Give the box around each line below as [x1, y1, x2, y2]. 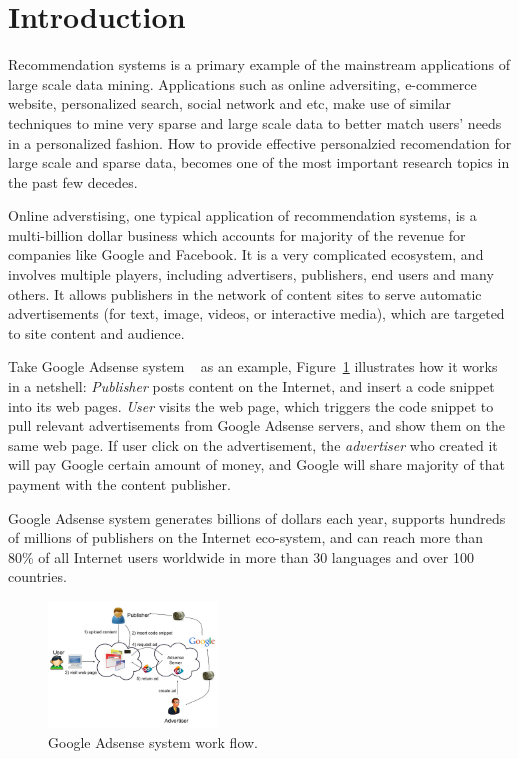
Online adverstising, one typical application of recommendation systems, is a [8, 205, 477, 226]
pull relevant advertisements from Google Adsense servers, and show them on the [8, 415, 505, 436]
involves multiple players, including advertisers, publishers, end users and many [8, 264, 494, 285]
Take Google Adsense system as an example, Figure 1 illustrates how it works [8, 356, 498, 377]
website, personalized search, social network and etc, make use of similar [8, 93, 452, 114]
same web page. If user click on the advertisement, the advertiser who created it [8, 434, 498, 455]
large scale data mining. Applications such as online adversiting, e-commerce [8, 73, 477, 94]
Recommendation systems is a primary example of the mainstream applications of [8, 54, 511, 75]
